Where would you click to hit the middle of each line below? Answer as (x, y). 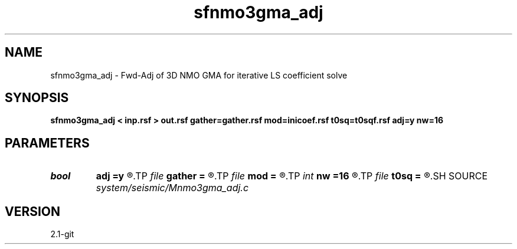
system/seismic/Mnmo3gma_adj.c (172, 188)
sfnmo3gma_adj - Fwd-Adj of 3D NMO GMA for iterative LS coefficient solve (199, 75)
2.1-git (62, 234)
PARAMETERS (47, 143)
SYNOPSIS (37, 98)
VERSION (33, 211)
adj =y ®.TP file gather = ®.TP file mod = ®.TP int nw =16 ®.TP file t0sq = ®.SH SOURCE (292, 176)
